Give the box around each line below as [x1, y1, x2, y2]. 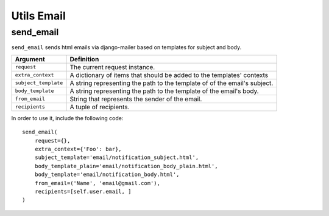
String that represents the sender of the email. [69, 95, 202, 103]
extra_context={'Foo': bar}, [34, 146, 122, 152]
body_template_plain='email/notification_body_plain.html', [34, 163, 219, 169]
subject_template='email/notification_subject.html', [34, 154, 199, 161]
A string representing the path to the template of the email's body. [69, 87, 259, 95]
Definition [69, 55, 99, 63]
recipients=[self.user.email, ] [34, 188, 132, 195]
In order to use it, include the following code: [11, 114, 124, 121]
